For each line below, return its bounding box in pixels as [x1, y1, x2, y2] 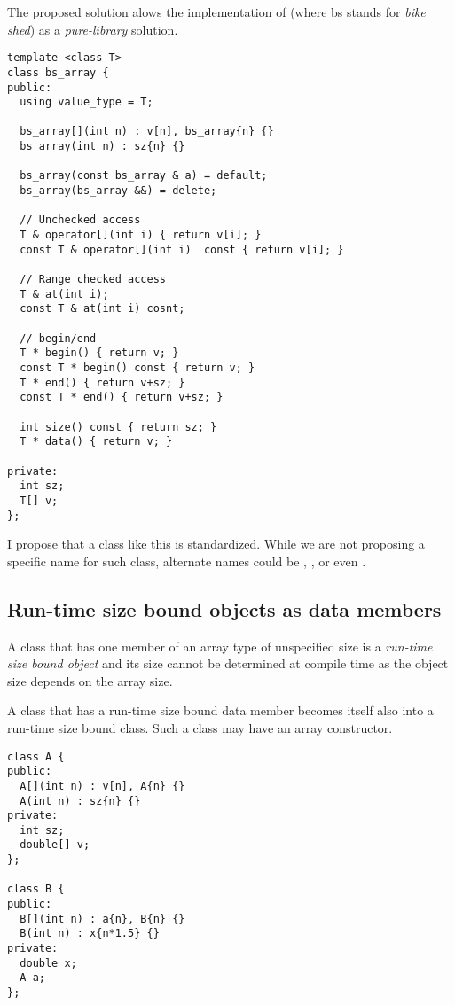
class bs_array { [7, 66, 109, 79]
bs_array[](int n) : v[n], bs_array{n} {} [20, 125, 274, 138]
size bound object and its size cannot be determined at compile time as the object [7, 654, 449, 673]
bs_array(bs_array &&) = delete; [20, 184, 217, 198]
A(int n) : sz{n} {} [20, 794, 141, 807]
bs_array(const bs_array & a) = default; [20, 169, 268, 183]
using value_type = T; [20, 96, 153, 109]
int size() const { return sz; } [20, 420, 217, 433]
